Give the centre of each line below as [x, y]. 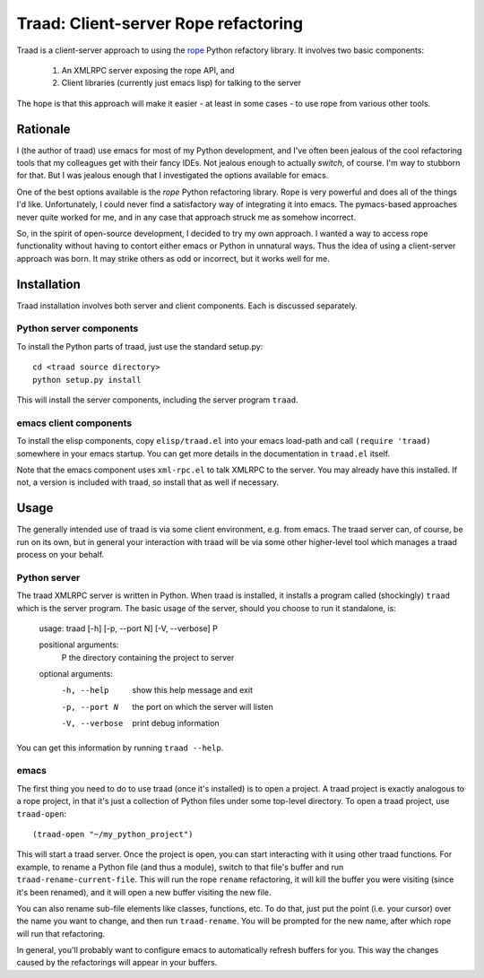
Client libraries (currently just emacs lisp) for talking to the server [181, 83]
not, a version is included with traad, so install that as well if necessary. [148, 482]
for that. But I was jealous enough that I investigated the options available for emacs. [173, 176]
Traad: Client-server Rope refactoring [160, 23]
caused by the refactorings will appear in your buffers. [117, 963]
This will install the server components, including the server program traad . [158, 400]
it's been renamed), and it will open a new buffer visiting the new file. [144, 892]
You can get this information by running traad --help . [120, 748]
